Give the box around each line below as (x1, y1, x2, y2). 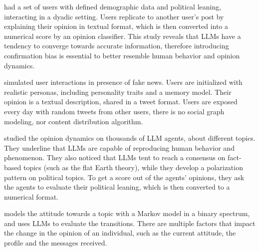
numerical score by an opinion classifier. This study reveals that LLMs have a (4, 30, 241, 41)
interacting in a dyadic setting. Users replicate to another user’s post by (4, 11, 224, 21)
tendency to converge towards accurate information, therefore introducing (4, 40, 229, 51)
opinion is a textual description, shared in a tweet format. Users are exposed (4, 96, 238, 107)
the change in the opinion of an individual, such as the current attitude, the (4, 228, 236, 238)
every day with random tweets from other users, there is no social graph (4, 106, 225, 116)
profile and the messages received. (4, 238, 107, 248)
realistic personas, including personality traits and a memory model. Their (4, 86, 232, 97)
